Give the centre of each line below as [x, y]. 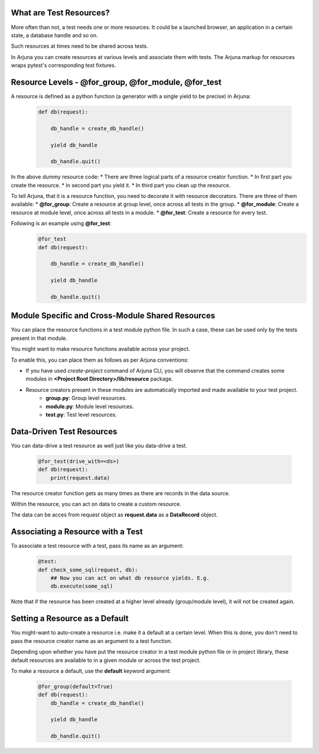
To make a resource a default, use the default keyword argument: [91, 671]
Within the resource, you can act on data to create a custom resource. [96, 504]
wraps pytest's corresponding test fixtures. [64, 66]
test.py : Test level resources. [82, 414]
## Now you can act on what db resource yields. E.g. [130, 578]
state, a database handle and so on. [54, 35]
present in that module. [39, 338]
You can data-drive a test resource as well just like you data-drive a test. [99, 446]
